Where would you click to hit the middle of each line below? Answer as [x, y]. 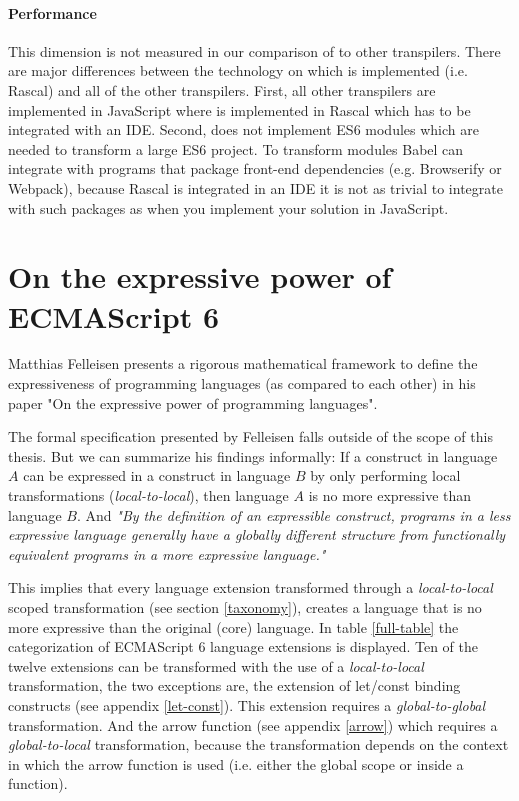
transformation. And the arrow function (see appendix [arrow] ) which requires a [253, 724]
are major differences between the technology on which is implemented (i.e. [238, 70]
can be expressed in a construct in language [157, 475]
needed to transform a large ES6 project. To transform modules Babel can [236, 148]
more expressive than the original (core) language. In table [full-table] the [233, 626]
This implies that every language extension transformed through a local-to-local [250, 587]
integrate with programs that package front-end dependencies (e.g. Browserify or [255, 168]
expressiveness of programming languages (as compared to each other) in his [242, 383]
